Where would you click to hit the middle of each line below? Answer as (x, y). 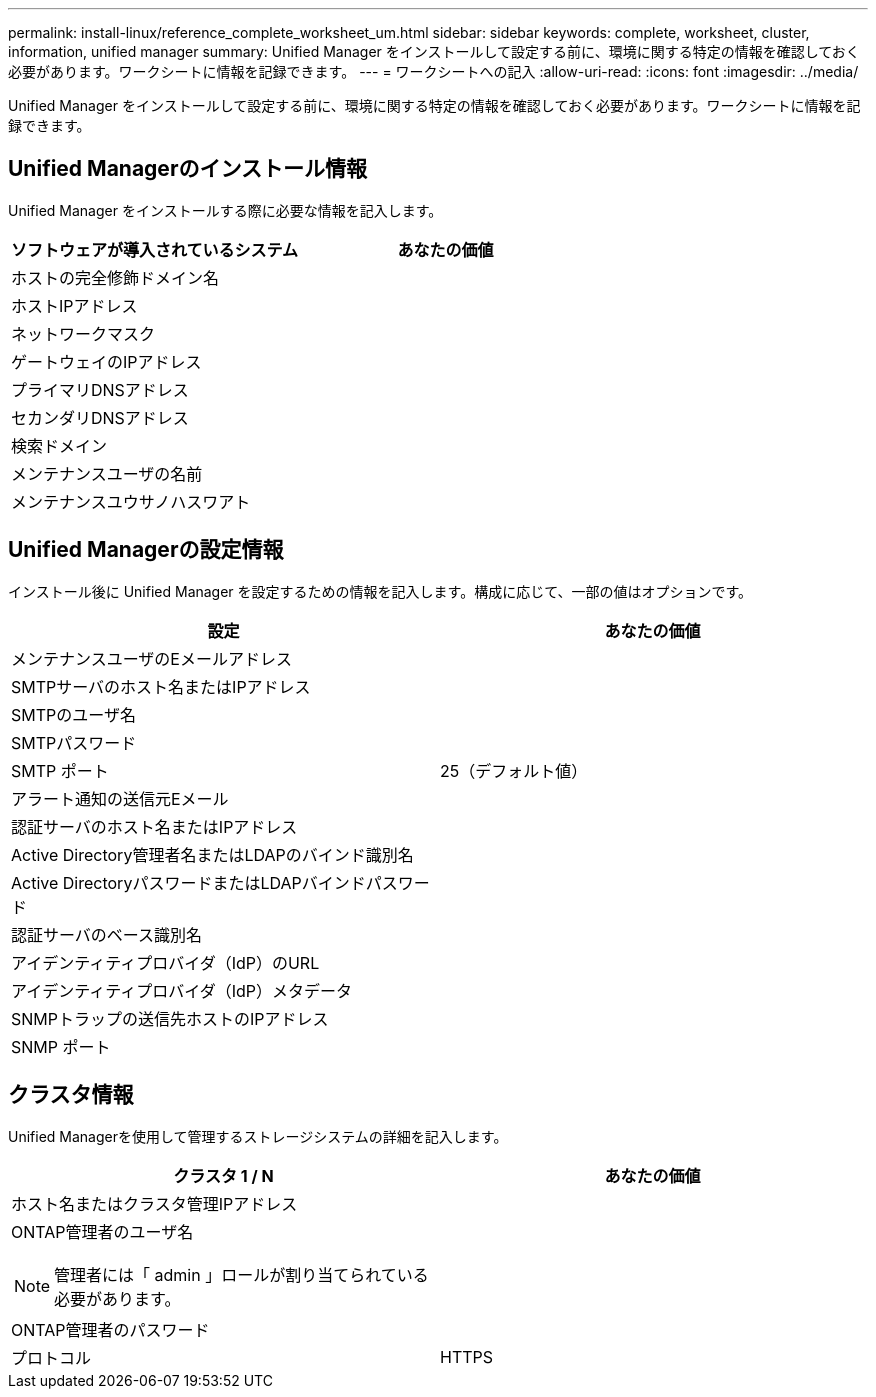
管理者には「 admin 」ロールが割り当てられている (241, 1274)
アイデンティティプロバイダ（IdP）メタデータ (181, 990)
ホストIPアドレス (74, 305)
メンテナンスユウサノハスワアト (131, 501)
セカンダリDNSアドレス (100, 417)
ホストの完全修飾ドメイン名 (115, 277)
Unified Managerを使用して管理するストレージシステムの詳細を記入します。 (258, 1136)
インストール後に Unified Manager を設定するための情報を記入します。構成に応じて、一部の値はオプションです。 (380, 591)
